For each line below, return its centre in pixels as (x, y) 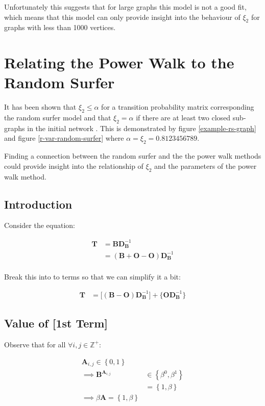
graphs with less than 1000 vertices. (60, 27)
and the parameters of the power (206, 166)
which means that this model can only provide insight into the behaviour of (122, 17)
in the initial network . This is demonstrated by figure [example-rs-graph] (142, 128)
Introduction (38, 204)
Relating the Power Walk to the (119, 62)
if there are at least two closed (183, 118)
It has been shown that (40, 107)
